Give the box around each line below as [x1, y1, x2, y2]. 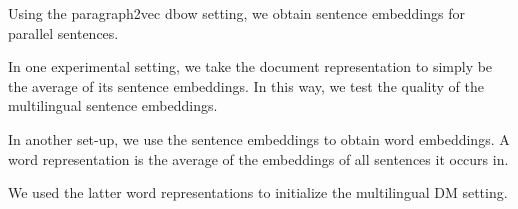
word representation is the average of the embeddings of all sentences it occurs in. [8, 148, 509, 169]
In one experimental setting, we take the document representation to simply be [8, 56, 493, 77]
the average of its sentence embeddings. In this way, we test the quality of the [8, 75, 484, 96]
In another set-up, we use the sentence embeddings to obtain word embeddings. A [8, 128, 510, 149]
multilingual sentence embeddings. [8, 95, 218, 116]
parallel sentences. [8, 22, 119, 43]
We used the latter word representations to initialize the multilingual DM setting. [8, 182, 508, 203]
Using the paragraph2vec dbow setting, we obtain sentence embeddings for [8, 3, 465, 23]
